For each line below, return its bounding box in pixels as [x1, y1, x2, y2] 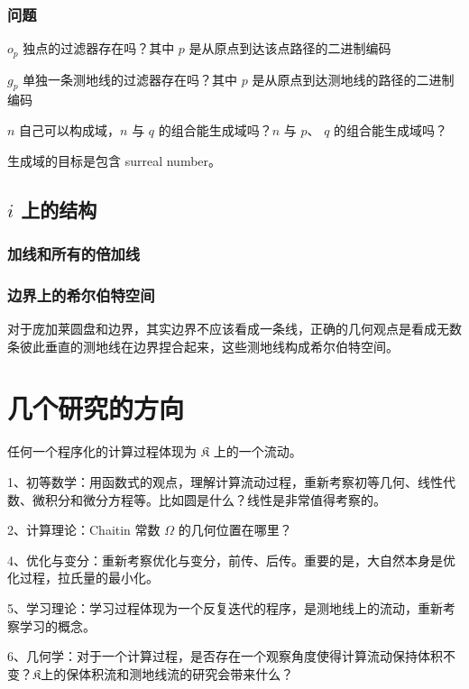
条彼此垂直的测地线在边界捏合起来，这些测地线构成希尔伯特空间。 [7, 336, 399, 355]
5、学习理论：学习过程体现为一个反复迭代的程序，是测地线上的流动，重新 [7, 598, 443, 617]
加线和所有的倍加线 [7, 242, 141, 264]
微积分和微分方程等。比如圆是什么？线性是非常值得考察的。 [32, 490, 386, 509]
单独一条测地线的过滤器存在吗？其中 [23, 69, 238, 88]
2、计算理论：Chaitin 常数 [7, 520, 161, 539]
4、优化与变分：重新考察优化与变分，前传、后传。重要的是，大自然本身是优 [7, 550, 455, 569]
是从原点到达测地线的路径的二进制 [252, 69, 455, 88]
